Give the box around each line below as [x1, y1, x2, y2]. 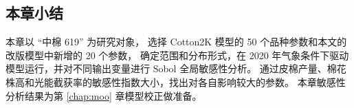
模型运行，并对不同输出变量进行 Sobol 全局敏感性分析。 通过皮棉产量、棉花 [5, 61, 346, 76]
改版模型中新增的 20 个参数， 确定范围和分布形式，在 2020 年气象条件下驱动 [5, 47, 349, 62]
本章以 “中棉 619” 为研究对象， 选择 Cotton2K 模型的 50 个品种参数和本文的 [5, 34, 347, 49]
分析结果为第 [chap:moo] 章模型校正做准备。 [5, 88, 202, 102]
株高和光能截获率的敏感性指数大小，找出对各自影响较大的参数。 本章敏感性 [5, 74, 346, 89]
